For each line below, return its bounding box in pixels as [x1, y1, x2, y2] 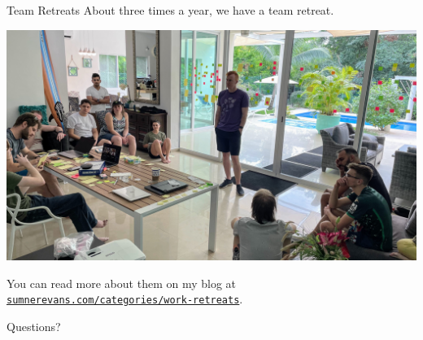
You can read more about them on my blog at [7, 274, 237, 291]
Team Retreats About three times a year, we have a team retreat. [7, 2, 334, 18]
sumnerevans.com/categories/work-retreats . [7, 290, 243, 307]
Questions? [7, 317, 61, 334]
